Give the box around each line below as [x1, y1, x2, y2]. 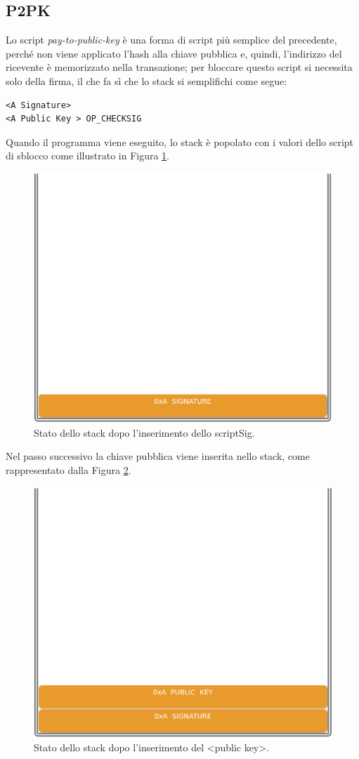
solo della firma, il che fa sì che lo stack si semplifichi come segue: [6, 73, 287, 88]
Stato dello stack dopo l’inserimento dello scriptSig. [34, 425, 255, 440]
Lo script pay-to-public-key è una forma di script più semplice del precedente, [6, 32, 337, 47]
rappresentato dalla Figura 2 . [6, 463, 131, 477]
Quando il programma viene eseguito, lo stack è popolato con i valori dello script [6, 134, 354, 149]
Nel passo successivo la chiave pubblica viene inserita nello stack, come [6, 449, 310, 463]
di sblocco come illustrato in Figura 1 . [6, 148, 170, 163]
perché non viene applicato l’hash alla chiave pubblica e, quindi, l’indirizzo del [6, 46, 342, 60]
